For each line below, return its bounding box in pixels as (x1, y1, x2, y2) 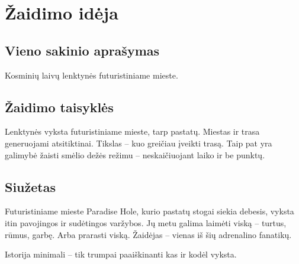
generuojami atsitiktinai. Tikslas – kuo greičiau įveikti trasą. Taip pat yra (5, 136, 272, 149)
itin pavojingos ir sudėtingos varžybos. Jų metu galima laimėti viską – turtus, (5, 216, 287, 229)
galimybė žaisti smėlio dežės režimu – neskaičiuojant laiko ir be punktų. (5, 148, 265, 161)
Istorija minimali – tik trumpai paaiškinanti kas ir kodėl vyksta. (5, 248, 237, 260)
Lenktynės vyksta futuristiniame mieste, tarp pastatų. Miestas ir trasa (5, 125, 260, 138)
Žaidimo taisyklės (5, 97, 114, 116)
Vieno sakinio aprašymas (5, 41, 160, 59)
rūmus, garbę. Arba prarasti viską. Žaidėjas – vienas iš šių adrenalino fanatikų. (5, 228, 292, 240)
